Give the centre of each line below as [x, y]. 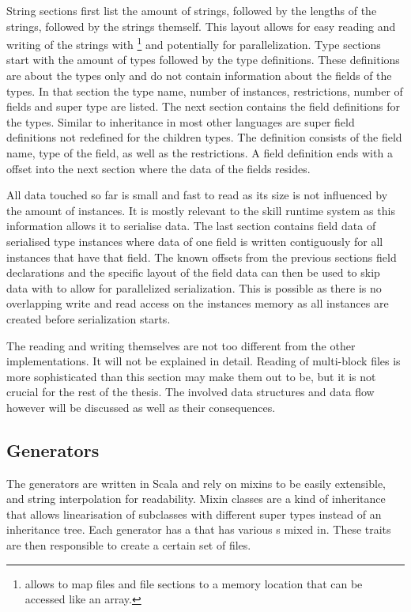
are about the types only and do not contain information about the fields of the [199, 76]
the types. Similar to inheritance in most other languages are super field [181, 121]
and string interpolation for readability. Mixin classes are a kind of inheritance [196, 499]
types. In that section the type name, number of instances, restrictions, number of [205, 91]
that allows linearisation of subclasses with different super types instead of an [194, 514]
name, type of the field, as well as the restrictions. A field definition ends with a [200, 153]
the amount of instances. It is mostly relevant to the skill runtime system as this [201, 210]
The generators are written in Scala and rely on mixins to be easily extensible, [196, 483]
